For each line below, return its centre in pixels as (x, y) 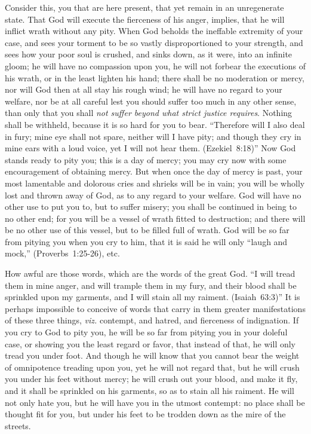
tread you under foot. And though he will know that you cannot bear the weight (152, 355)
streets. (18, 425)
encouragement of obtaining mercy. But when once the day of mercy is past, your (154, 171)
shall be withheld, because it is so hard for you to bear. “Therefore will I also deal (155, 124)
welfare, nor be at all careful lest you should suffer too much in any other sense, (151, 101)
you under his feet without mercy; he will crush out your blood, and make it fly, (151, 379)
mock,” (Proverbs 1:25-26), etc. (62, 253)
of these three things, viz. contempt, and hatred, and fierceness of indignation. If (152, 320)
